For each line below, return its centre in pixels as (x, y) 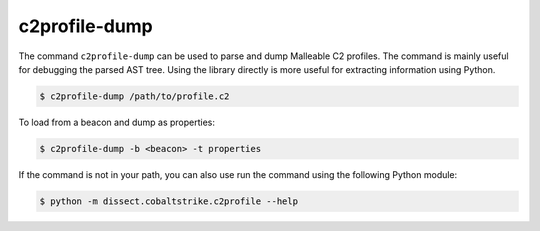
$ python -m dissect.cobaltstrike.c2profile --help (169, 201)
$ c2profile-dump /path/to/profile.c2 (134, 96)
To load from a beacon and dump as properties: (116, 122)
